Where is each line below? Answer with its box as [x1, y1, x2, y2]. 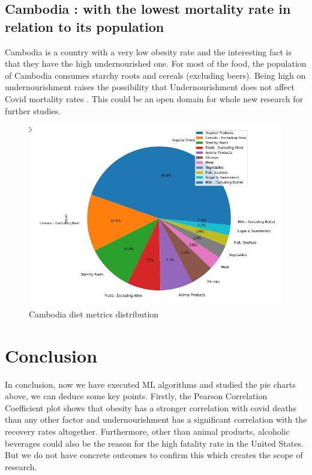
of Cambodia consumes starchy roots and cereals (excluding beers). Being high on [5, 69, 306, 81]
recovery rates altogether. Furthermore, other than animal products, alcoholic [5, 424, 290, 437]
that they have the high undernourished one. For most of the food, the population [5, 57, 307, 70]
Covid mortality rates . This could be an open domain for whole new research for [5, 92, 304, 105]
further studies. [5, 104, 61, 117]
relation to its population [5, 17, 164, 35]
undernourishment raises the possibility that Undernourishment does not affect [5, 81, 295, 93]
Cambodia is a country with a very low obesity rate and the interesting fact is [5, 45, 292, 58]
